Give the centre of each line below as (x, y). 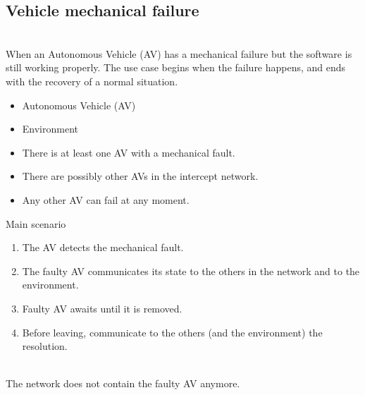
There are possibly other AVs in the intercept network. (140, 176)
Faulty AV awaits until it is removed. (102, 308)
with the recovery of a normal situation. (92, 81)
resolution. (45, 346)
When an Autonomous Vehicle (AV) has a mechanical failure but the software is (179, 53)
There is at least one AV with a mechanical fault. (129, 152)
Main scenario (36, 223)
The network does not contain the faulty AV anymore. (123, 383)
